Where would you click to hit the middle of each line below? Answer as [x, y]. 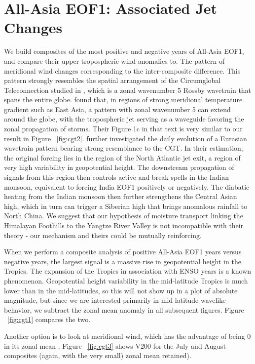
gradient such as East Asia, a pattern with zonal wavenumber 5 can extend [117, 109]
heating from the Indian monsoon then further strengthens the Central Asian [121, 196]
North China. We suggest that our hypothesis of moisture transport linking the [124, 216]
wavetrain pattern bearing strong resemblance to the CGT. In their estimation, [124, 148]
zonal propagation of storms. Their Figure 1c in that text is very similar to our [123, 129]
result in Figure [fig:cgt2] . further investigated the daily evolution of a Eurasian [126, 138]
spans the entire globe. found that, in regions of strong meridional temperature [123, 100]
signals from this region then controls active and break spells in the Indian [117, 177]
